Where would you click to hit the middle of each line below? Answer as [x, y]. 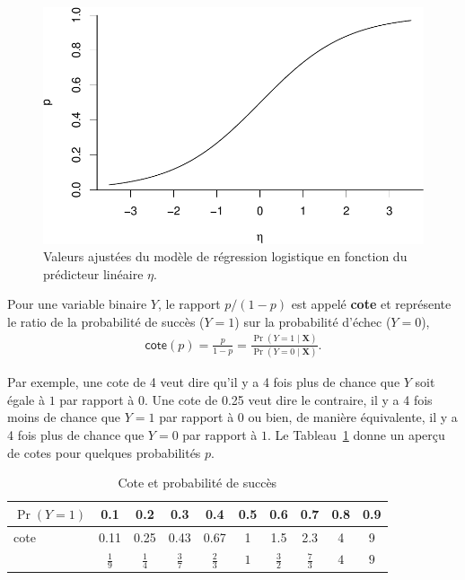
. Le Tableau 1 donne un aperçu [356, 434]
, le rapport [189, 304]
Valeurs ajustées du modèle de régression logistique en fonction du [225, 256]
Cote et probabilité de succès [197, 483]
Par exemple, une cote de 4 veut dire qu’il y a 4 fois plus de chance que [204, 382]
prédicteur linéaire [93, 273]
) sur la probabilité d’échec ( [313, 321]
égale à [26, 399]
